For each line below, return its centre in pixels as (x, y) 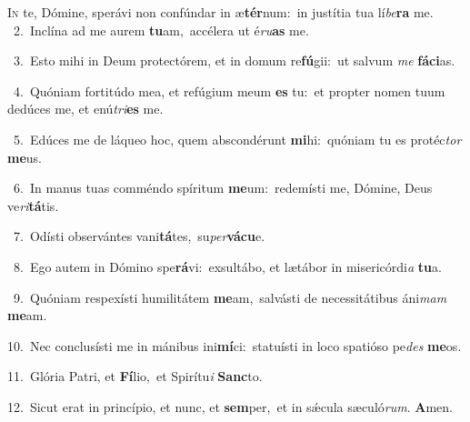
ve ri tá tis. (33, 205)
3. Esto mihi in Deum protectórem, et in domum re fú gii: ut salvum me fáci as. (234, 60)
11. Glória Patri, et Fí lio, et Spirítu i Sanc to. (135, 376)
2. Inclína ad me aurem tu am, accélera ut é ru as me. (161, 30)
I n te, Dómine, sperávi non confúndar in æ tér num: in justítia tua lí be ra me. (220, 12)
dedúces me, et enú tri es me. (85, 109)
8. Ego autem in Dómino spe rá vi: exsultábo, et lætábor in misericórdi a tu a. (227, 266)
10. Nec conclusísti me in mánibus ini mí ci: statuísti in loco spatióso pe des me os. (235, 345)
